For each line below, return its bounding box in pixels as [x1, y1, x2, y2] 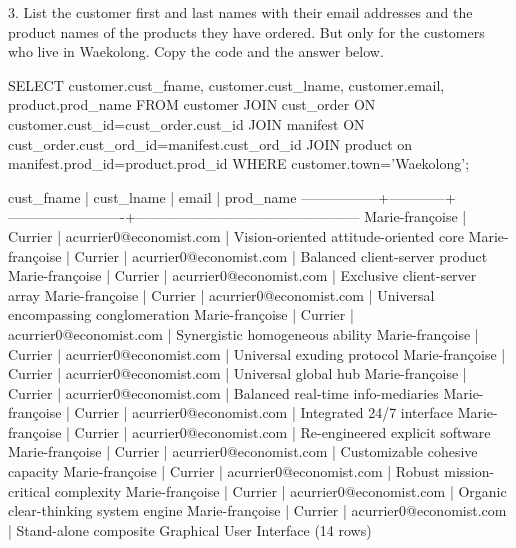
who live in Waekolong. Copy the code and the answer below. [8, 41, 384, 62]
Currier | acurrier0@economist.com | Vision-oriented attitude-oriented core [8, 225, 464, 246]
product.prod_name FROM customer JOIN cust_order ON [8, 94, 376, 115]
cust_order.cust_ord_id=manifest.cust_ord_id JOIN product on [8, 133, 413, 154]
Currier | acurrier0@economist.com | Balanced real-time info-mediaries [8, 382, 439, 403]
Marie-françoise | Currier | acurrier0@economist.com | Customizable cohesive [8, 441, 478, 462]
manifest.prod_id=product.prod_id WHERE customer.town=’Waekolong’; [8, 153, 470, 174]
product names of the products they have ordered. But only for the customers [8, 21, 485, 42]
